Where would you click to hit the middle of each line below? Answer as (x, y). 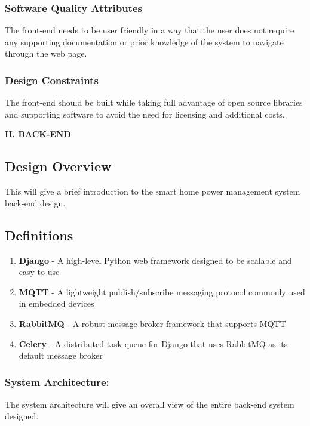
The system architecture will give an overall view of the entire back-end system (150, 404)
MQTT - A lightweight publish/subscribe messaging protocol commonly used (162, 291)
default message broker (61, 355)
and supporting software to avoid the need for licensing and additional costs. (145, 114)
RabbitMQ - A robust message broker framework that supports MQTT (152, 323)
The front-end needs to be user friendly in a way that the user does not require (150, 30)
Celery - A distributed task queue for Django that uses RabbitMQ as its (153, 343)
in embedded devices (56, 303)
